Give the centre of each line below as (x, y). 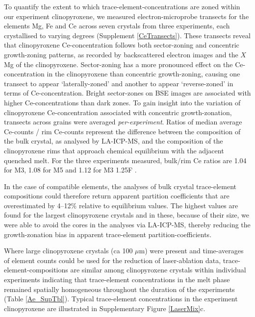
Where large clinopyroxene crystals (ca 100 (68, 251)
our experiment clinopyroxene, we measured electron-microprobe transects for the (127, 16)
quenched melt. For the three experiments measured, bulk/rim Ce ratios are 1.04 (125, 160)
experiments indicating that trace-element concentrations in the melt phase (117, 280)
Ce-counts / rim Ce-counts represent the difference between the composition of (122, 131)
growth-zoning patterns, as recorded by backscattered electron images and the (121, 54)
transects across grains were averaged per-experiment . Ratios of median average (123, 122)
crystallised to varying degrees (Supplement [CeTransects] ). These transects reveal (127, 35)
